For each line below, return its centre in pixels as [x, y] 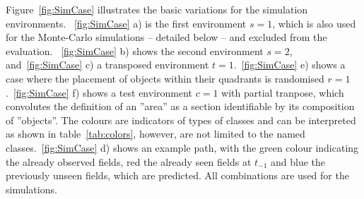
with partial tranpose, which [283, 92]
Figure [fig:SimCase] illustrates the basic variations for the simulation [157, 9]
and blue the [298, 161]
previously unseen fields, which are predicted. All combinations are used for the [177, 175]
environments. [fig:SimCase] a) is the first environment [126, 23]
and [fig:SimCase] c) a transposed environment [107, 65]
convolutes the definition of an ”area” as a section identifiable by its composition [180, 106]
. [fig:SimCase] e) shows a [289, 65]
